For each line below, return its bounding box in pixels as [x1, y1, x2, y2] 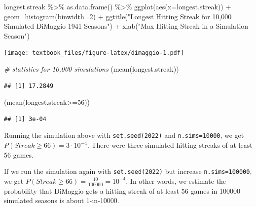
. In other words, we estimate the [126, 175, 226, 186]
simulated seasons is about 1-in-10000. [4, 195, 119, 206]
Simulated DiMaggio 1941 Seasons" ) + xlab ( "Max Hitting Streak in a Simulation [4, 21, 249, 31]
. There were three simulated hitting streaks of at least [87, 140, 253, 150]
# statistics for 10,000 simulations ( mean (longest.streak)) [4, 64, 179, 74]
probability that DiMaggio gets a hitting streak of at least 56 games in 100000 [4, 185, 240, 196]
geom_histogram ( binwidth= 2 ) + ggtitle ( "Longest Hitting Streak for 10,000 [4, 11, 232, 21]
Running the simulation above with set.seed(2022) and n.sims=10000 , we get [4, 130, 244, 140]
